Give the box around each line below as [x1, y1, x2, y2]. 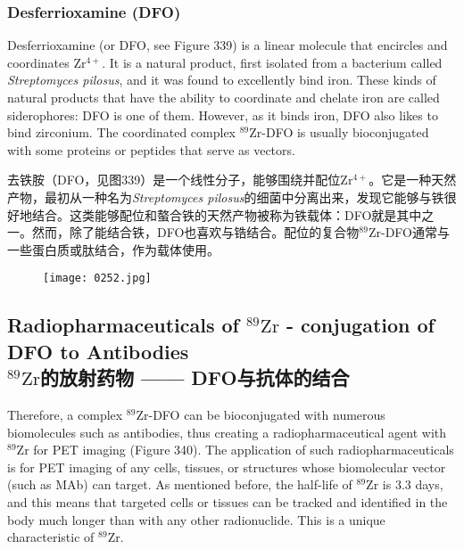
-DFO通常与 [380, 223, 450, 242]
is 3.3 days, [382, 475, 443, 494]
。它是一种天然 [369, 170, 457, 189]
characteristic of [7, 528, 95, 546]
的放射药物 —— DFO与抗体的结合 [39, 364, 350, 391]
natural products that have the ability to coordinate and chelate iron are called [7, 88, 440, 106]
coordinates [7, 53, 70, 71]
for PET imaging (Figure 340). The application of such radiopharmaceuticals [33, 440, 454, 459]
